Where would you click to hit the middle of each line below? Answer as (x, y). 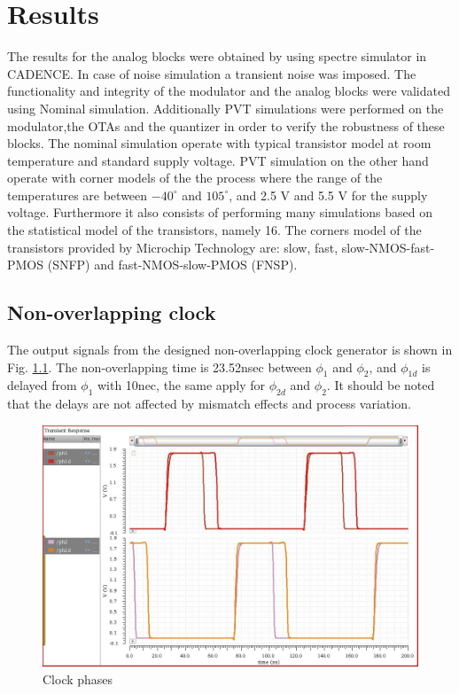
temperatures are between (78, 195)
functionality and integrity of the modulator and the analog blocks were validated (229, 91)
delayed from (42, 385)
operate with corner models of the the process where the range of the (195, 178)
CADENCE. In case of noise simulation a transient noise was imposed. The (212, 73)
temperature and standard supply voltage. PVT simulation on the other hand (218, 160)
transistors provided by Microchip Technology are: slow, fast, (173, 247)
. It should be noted (381, 385)
